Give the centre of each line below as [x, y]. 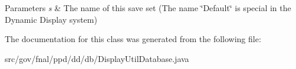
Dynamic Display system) [51, 19]
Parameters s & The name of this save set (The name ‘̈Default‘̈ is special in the [148, 8]
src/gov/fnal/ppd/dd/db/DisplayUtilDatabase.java [97, 58]
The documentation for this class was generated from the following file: [133, 39]
